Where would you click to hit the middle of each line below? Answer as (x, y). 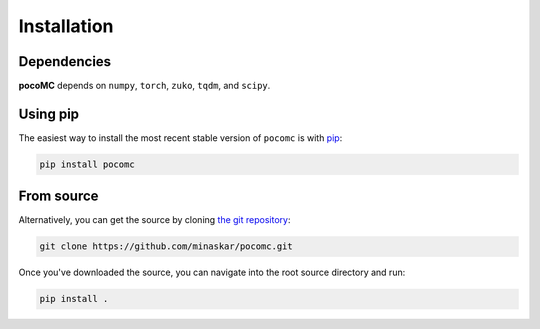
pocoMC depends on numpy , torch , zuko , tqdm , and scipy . (144, 86)
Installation (66, 26)
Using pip (49, 113)
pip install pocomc (87, 164)
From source (58, 196)
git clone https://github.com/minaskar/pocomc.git (166, 246)
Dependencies (65, 61)
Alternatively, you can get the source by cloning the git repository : (154, 220)
